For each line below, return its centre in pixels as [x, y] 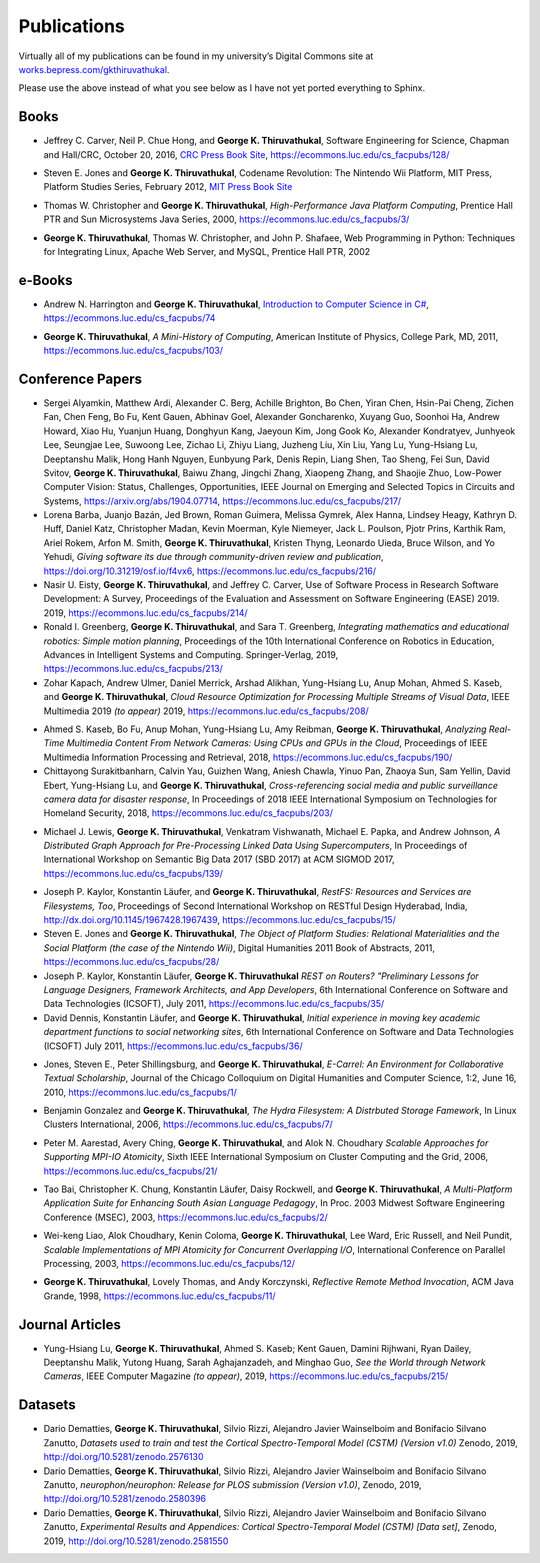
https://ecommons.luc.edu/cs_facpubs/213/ [133, 669]
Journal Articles [70, 1324]
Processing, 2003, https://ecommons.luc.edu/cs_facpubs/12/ [169, 1263]
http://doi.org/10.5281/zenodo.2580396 [125, 1499]
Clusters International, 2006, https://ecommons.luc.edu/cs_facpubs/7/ [188, 1124]
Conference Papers [80, 378]
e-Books [45, 280]
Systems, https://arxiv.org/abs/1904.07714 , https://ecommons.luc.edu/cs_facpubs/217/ [222, 501]
